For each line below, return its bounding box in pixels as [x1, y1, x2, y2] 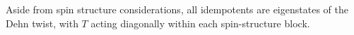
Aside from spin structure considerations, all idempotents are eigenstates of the [6, 2, 348, 16]
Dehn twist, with [6, 15, 78, 30]
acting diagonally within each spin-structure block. [90, 15, 310, 30]
